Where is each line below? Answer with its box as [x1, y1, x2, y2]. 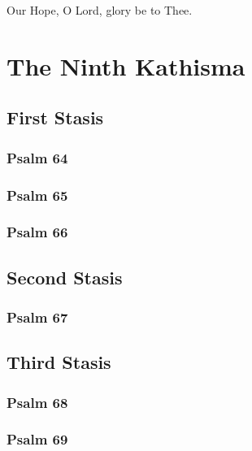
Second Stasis [7, 264, 123, 289]
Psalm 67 [7, 306, 68, 327]
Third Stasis [7, 349, 111, 375]
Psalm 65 [7, 184, 68, 205]
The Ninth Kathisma [7, 49, 245, 82]
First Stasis [7, 105, 104, 130]
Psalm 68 [7, 392, 68, 412]
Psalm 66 [7, 222, 68, 242]
